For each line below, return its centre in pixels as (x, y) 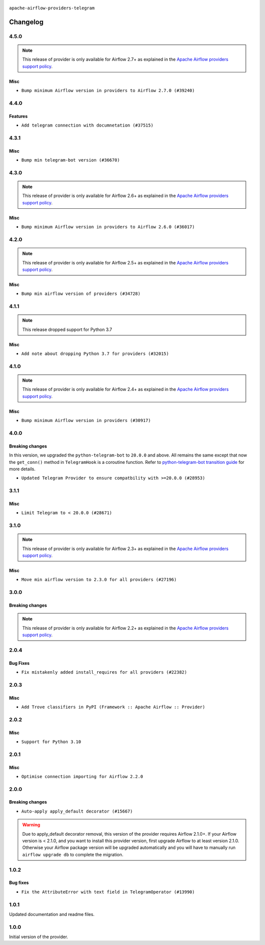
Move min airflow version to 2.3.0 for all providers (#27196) (99, 580)
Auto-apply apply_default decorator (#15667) (77, 811)
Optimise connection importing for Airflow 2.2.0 (82, 776)
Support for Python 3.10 (51, 742)
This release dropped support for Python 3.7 (67, 329)
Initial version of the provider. (39, 937)
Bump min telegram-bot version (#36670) (71, 160)
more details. (22, 469)
